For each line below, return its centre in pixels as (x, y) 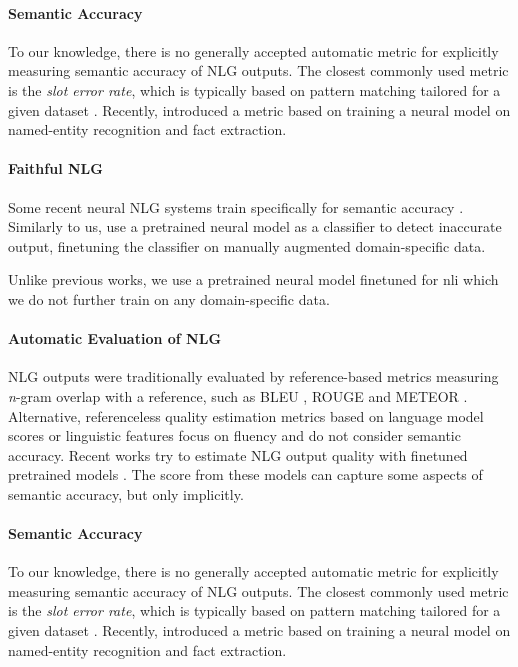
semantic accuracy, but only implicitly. (126, 493)
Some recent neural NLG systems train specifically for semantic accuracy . (236, 206)
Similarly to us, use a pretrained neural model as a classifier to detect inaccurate (255, 226)
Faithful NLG (55, 168)
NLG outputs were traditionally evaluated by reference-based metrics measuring (253, 376)
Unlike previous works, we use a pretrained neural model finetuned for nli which (253, 279)
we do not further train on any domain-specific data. (169, 298)
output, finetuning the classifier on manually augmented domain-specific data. (247, 245)
